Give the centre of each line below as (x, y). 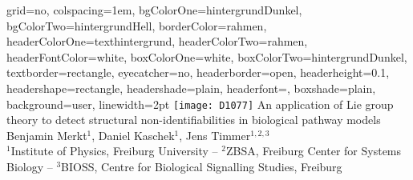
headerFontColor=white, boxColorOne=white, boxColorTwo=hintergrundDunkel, (207, 56)
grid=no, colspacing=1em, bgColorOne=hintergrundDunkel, (154, 10)
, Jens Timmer (215, 135)
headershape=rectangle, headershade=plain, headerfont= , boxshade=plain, (191, 88)
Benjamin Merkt (47, 135)
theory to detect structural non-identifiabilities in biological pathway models (194, 120)
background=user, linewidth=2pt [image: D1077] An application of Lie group (200, 104)
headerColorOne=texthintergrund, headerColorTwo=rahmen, (157, 41)
